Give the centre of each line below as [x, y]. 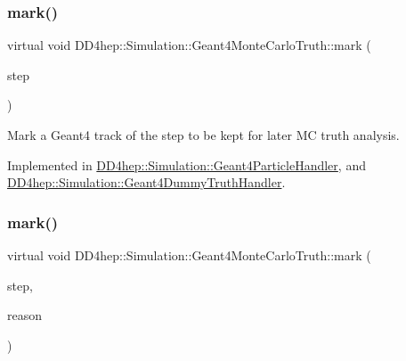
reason [25, 315]
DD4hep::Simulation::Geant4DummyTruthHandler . [146, 182]
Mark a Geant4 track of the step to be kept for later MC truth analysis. [203, 135]
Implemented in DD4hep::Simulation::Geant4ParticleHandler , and [187, 164]
